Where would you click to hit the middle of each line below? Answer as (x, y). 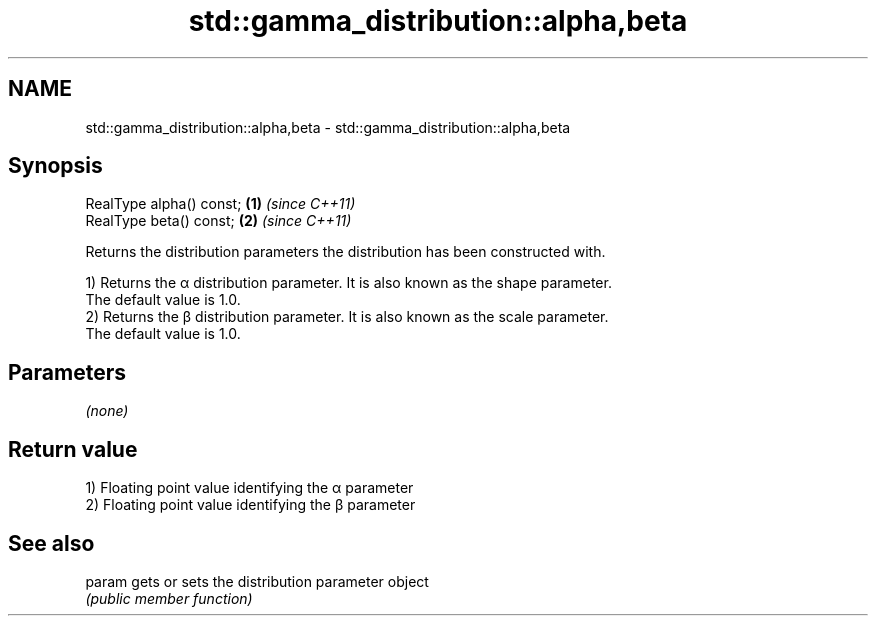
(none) (107, 411)
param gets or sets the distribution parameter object (257, 581)
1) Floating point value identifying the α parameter (249, 488)
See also (51, 543)
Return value (73, 449)
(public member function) (169, 598)
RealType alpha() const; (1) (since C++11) (220, 204)
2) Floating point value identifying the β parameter (250, 505)
